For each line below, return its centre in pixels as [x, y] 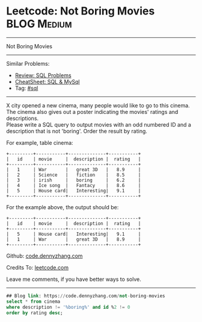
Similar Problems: [28, 63]
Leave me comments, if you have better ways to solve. [74, 279]
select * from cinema [33, 301]
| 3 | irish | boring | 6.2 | [74, 180]
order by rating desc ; [35, 313]
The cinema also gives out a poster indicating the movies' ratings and [92, 112]
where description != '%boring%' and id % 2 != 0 [68, 307]
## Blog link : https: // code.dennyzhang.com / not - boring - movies [86, 296]
